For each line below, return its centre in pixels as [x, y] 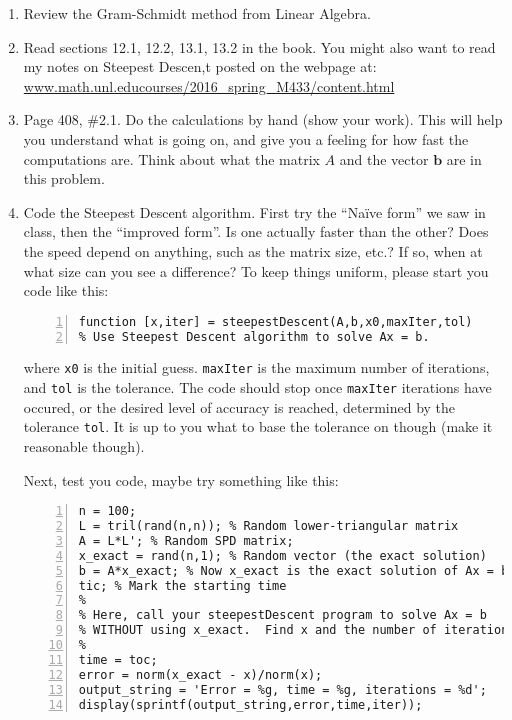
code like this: [66, 290]
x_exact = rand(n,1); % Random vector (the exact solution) [282, 555]
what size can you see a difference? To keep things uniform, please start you [256, 270]
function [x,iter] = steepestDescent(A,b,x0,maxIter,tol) [275, 321]
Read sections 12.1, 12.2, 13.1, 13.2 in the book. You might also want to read [259, 46]
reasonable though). [84, 446]
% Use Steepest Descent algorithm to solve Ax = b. [254, 336]
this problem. [64, 178]
